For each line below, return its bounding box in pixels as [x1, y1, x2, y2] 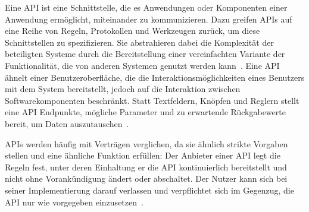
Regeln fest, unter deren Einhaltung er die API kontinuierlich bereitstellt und [5, 160, 287, 173]
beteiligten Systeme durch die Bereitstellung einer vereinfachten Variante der [5, 48, 285, 60]
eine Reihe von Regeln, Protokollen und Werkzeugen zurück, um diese [5, 24, 260, 37]
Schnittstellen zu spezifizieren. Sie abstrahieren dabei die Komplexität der [5, 36, 274, 48]
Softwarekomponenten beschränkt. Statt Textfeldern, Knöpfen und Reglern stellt [5, 94, 299, 106]
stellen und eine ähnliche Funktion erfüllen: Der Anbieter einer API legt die [5, 149, 280, 162]
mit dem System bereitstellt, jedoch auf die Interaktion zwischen [5, 83, 241, 95]
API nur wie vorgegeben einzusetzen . [5, 195, 143, 208]
